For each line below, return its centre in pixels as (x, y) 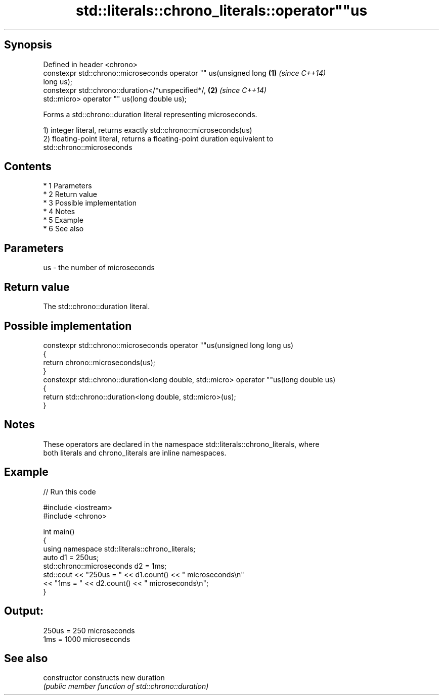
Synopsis (28, 45)
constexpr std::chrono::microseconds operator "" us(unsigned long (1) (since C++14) (185, 73)
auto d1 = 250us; (71, 557)
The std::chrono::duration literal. (97, 307)
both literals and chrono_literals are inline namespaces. (135, 453)
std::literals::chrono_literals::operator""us (221, 11)
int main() (59, 531)
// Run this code (70, 491)
